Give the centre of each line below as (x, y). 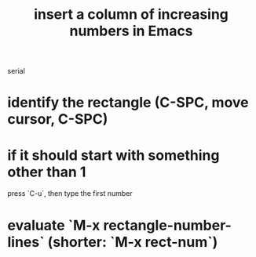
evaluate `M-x (54, 225)
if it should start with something (113, 155)
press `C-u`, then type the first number (70, 194)
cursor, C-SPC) (58, 119)
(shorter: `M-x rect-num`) (133, 242)
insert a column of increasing (131, 14)
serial (16, 71)
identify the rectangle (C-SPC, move (128, 103)
